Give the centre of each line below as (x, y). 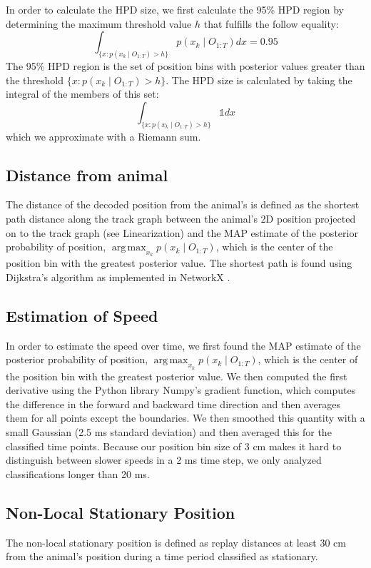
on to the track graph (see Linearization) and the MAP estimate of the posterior (182, 232)
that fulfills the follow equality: (271, 23)
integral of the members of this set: (82, 94)
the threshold (35, 80)
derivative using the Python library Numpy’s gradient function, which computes (181, 390)
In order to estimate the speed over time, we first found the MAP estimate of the (183, 345)
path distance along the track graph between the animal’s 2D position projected (181, 219)
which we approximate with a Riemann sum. (103, 136)
